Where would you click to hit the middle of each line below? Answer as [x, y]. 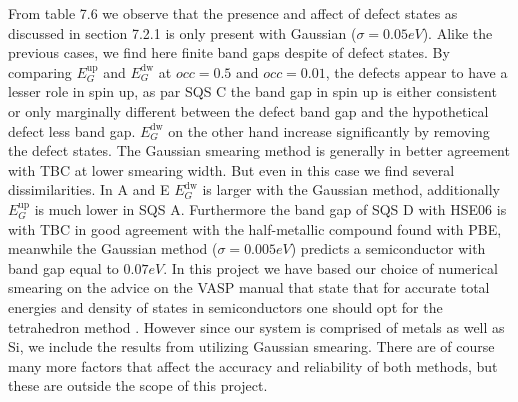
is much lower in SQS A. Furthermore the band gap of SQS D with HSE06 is [270, 208]
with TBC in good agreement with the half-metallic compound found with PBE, [255, 228]
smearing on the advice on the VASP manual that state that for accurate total [249, 287]
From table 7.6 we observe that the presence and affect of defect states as [233, 13]
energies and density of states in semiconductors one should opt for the [225, 306]
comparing [40, 71]
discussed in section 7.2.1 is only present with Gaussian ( [182, 32]
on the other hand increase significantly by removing [329, 130]
